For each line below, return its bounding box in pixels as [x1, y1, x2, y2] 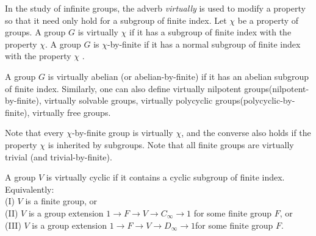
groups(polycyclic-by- [215, 94, 295, 107]
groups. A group [5, 26, 66, 38]
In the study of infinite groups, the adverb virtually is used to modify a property [5, 2, 306, 14]
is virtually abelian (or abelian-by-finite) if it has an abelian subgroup [48, 70, 309, 82]
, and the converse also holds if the [181, 126, 311, 139]
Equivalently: [5, 182, 54, 195]
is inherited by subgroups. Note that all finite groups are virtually [48, 138, 294, 151]
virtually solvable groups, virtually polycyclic [44, 94, 213, 107]
